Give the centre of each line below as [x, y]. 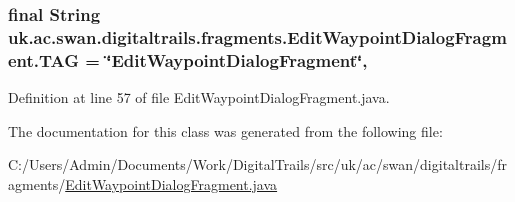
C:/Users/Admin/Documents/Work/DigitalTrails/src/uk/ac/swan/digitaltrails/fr [257, 164]
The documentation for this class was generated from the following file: [225, 130]
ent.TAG [44, 59]
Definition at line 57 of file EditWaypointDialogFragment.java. [199, 97]
